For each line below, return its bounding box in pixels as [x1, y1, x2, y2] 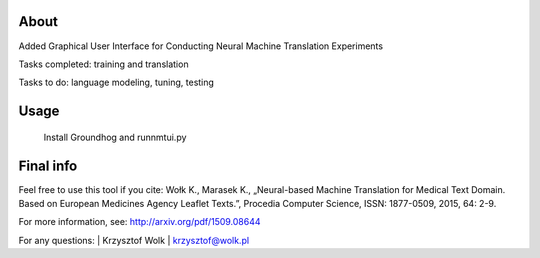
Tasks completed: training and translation [18, 58, 189, 70]
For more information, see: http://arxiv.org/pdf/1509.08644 [18, 216, 261, 228]
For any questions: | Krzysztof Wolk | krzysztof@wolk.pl [18, 234, 250, 246]
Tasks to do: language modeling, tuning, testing [18, 76, 215, 89]
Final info [18, 157, 78, 174]
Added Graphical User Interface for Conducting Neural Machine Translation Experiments [18, 40, 384, 52]
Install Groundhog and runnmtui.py [43, 131, 187, 143]
